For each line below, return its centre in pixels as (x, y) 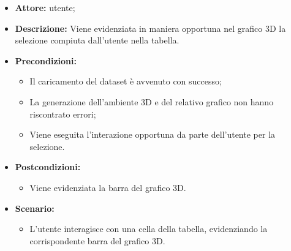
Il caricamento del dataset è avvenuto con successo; (126, 81)
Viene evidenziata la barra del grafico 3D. (108, 187)
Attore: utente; (45, 7)
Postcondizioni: (48, 167)
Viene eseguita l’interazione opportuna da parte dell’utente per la (153, 134)
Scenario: (35, 208)
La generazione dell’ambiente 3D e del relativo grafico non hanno (152, 101)
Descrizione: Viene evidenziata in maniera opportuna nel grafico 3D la (150, 28)
